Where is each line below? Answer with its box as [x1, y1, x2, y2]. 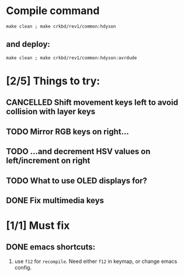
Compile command [6, 4, 100, 18]
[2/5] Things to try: [6, 74, 100, 87]
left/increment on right [6, 156, 91, 166]
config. [14, 264, 32, 271]
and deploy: [6, 39, 51, 49]
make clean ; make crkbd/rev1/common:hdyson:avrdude [6, 54, 137, 61]
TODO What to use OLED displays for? [6, 176, 148, 186]
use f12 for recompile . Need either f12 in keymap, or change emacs [14, 258, 178, 265]
